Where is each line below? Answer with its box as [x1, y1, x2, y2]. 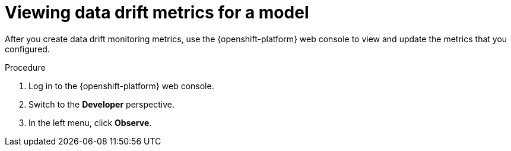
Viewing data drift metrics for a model [5, 2, 309, 23]
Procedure [5, 62, 46, 73]
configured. [5, 43, 50, 54]
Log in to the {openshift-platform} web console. [28, 80, 214, 91]
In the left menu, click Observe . [28, 117, 152, 128]
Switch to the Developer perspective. [28, 99, 174, 109]
